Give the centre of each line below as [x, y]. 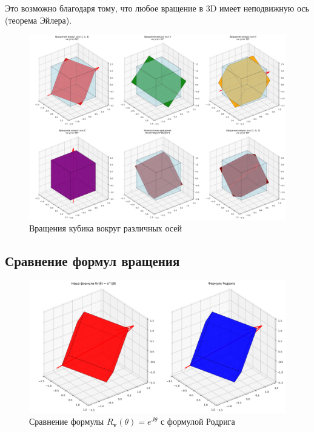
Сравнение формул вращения [92, 261]
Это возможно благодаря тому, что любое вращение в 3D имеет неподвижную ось [157, 8]
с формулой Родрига [198, 421]
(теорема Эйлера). [38, 20]
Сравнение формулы [67, 421]
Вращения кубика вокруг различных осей [105, 228]
